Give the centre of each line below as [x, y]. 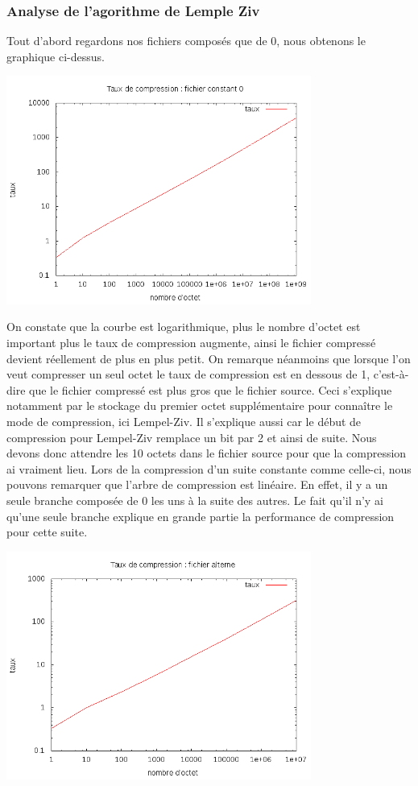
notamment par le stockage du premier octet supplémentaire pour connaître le [200, 405]
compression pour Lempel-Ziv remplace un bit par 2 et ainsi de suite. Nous [192, 437]
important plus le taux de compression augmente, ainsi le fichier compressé [191, 343]
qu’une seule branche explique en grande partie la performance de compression [201, 516]
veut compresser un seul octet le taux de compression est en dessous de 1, [188, 374]
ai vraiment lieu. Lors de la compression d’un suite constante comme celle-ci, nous [209, 468]
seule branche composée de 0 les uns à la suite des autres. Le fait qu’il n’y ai [195, 500]
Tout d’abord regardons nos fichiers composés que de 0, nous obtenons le [186, 41]
